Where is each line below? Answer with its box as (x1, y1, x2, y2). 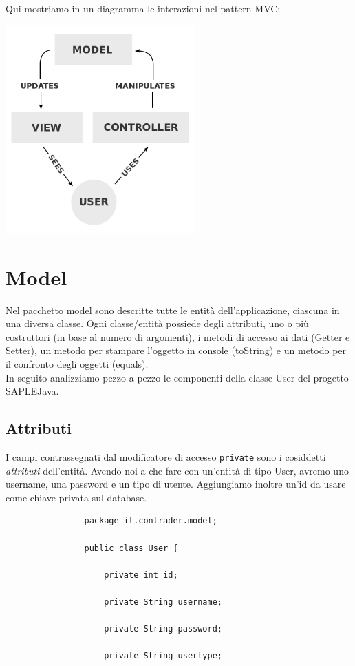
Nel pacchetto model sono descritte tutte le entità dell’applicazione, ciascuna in (6, 302, 340, 317)
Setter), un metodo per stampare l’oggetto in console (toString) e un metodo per (6, 343, 347, 357)
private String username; (104, 597, 222, 607)
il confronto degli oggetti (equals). (6, 357, 149, 371)
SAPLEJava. (6, 384, 59, 398)
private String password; (104, 624, 222, 634)
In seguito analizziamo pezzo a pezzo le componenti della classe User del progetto (6, 370, 349, 384)
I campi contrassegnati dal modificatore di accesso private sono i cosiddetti (6, 450, 326, 464)
